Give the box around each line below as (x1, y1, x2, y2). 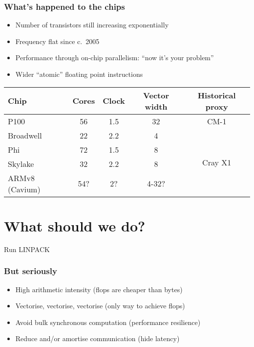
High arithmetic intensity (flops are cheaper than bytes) (15, 284, 183, 294)
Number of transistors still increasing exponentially (15, 20, 169, 30)
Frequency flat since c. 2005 (15, 36, 100, 46)
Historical (197, 89, 236, 101)
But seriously (4, 265, 57, 277)
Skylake (8, 158, 34, 169)
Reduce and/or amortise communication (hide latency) (15, 333, 180, 344)
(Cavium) (8, 183, 41, 195)
